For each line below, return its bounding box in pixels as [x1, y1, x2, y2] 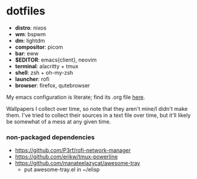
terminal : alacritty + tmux [14, 62, 79, 70]
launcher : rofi [14, 75, 50, 83]
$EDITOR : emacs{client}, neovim [14, 56, 97, 63]
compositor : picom [14, 43, 63, 51]
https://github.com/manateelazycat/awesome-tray [14, 160, 140, 167]
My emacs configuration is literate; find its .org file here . [6, 93, 146, 101]
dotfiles [6, 4, 46, 18]
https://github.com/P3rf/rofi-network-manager [14, 146, 131, 154]
